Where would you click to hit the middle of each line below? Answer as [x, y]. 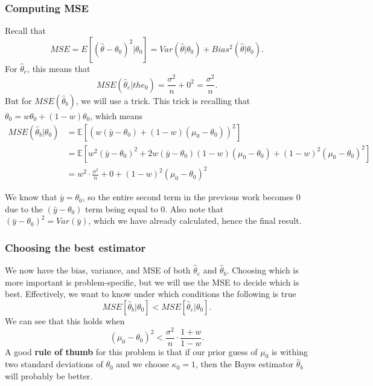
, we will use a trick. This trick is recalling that [163, 100]
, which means [116, 115]
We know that [31, 197]
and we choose [142, 364]
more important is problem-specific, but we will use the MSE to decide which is [152, 282]
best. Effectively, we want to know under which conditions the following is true [151, 294]
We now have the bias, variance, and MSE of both [98, 270]
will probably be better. [49, 376]
